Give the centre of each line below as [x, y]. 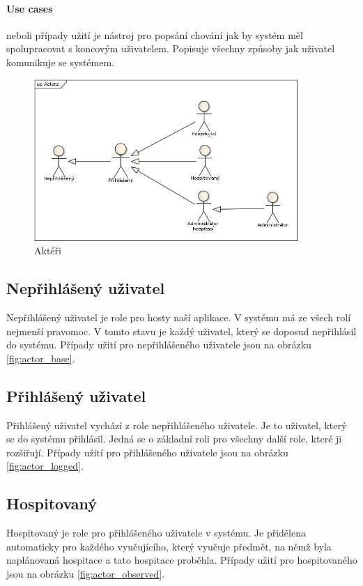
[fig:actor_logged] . [45, 466]
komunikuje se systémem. [60, 62]
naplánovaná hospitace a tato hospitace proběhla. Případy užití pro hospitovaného [182, 560]
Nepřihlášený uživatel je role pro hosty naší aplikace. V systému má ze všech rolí [179, 317]
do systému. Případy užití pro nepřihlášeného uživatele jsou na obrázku [159, 345]
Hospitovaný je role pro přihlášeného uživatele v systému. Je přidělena [156, 533]
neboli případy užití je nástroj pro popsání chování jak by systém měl [155, 34]
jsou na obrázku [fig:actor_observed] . [86, 574]
